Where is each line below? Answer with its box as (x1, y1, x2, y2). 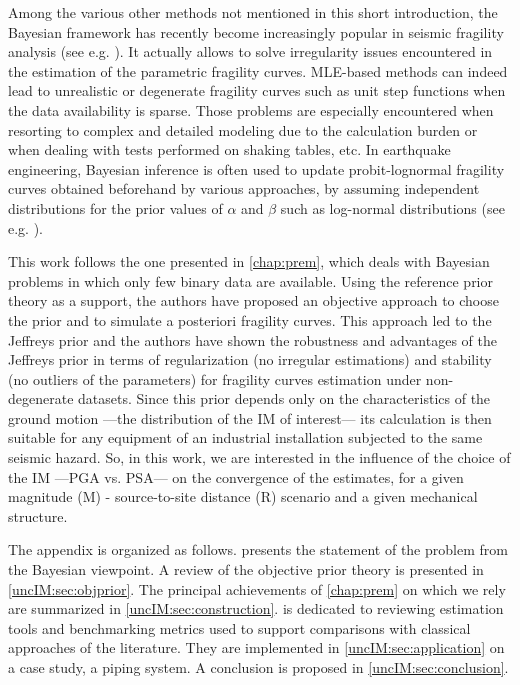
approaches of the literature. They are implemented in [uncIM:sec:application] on (8, 637, 505, 658)
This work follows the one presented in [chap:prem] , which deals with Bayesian (8, 251, 490, 272)
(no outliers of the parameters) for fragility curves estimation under (8, 368, 422, 389)
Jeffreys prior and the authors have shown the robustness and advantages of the (8, 329, 497, 350)
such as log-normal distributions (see (280, 197, 505, 218)
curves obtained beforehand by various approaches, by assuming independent (8, 178, 480, 199)
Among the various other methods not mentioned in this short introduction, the (8, 2, 498, 22)
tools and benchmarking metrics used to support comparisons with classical (8, 617, 471, 638)
